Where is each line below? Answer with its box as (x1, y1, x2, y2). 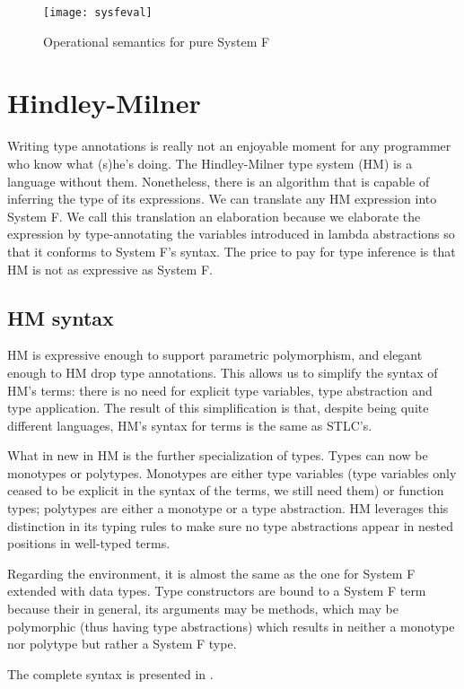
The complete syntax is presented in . (7, 664, 214, 683)
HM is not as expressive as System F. (7, 259, 213, 278)
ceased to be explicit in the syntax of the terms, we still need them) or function (7, 481, 444, 500)
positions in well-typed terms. (7, 534, 171, 553)
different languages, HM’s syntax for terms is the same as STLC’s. (7, 415, 372, 434)
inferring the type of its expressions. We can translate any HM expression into (7, 189, 437, 208)
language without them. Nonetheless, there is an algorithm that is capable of (7, 171, 430, 190)
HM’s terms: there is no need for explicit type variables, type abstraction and (7, 380, 433, 399)
